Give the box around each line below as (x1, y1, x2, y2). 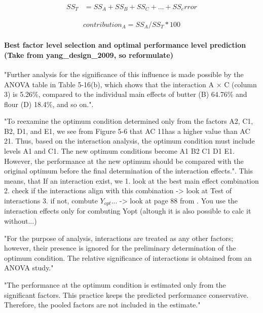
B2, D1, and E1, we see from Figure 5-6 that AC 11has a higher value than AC (4, 125, 250, 136)
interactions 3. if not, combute (4, 195, 98, 206)
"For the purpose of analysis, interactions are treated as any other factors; (4, 232, 234, 243)
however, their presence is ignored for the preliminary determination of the (4, 242, 236, 253)
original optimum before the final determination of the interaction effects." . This (4, 165, 253, 176)
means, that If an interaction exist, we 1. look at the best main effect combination (4, 175, 259, 186)
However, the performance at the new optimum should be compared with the (4, 155, 244, 166)
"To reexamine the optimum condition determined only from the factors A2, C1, (4, 116, 253, 126)
